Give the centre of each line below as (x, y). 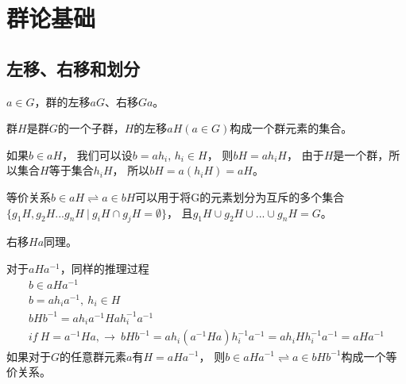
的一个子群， (91, 128)
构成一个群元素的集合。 (291, 128)
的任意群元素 (93, 356)
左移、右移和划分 (73, 68)
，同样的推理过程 (104, 268)
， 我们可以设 (97, 154)
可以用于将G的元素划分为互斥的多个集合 (240, 196)
